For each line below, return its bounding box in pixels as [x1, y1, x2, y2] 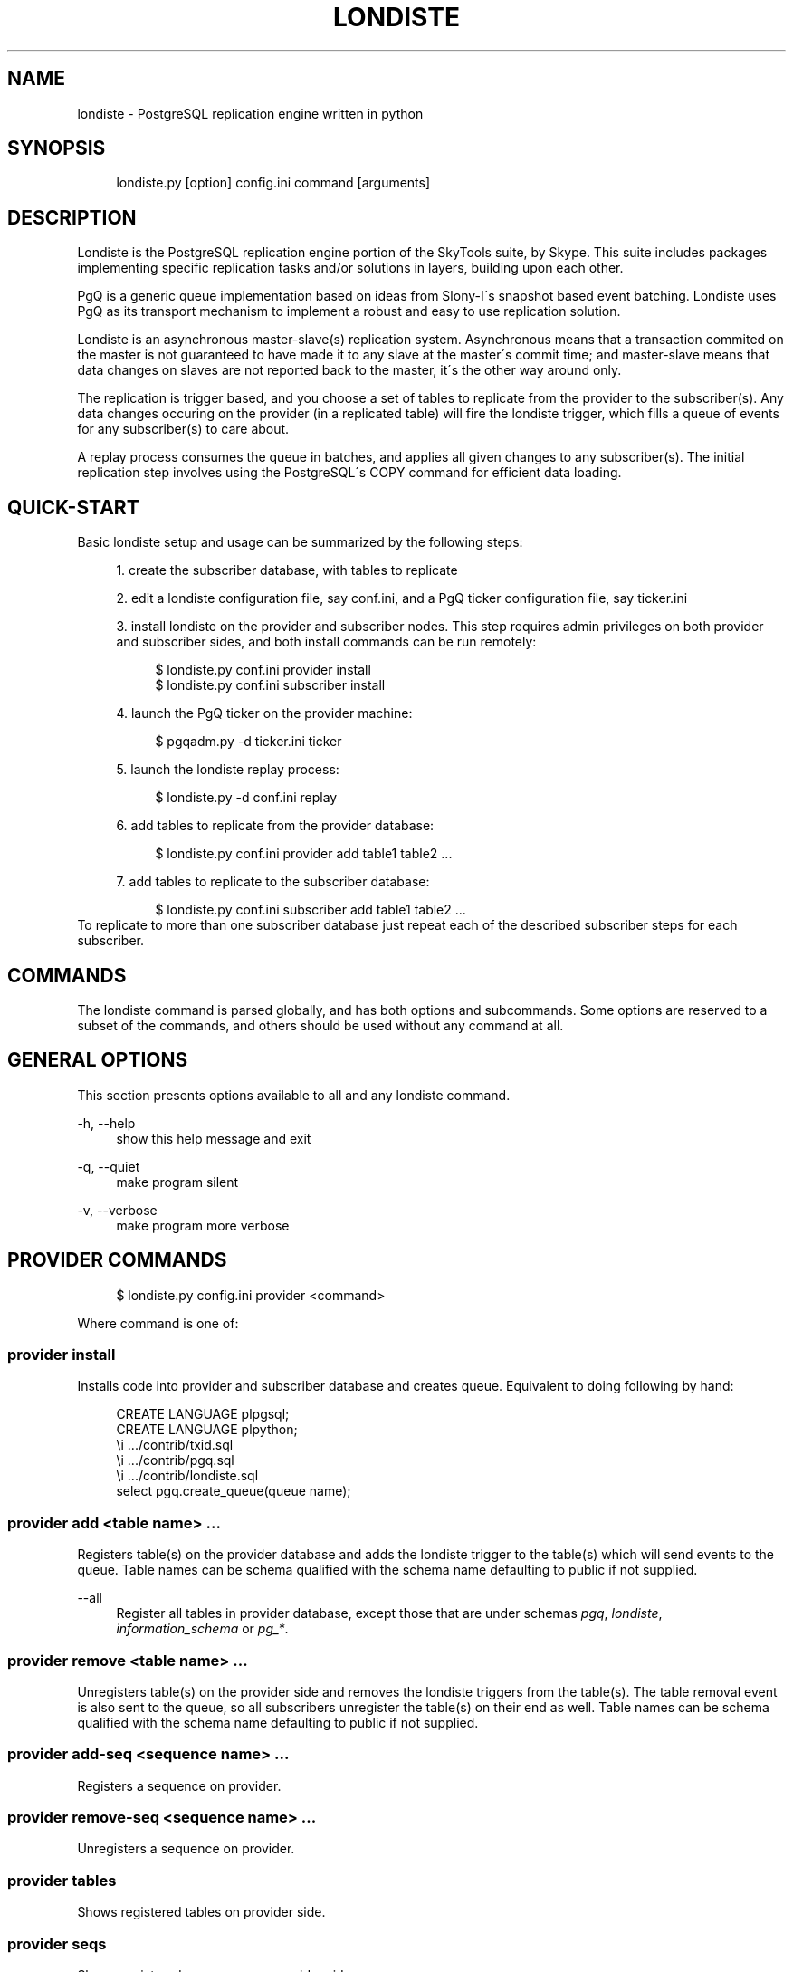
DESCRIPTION [7, 206, 137, 229]
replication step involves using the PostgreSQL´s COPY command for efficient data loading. [77, 464, 622, 481]
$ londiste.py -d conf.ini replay [155, 790, 338, 806]
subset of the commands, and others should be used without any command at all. [77, 1017, 564, 1033]
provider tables [7, 1871, 117, 1890]
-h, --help [77, 1115, 136, 1131]
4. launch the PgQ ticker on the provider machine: [116, 705, 413, 722]
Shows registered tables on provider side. [77, 1904, 326, 1920]
